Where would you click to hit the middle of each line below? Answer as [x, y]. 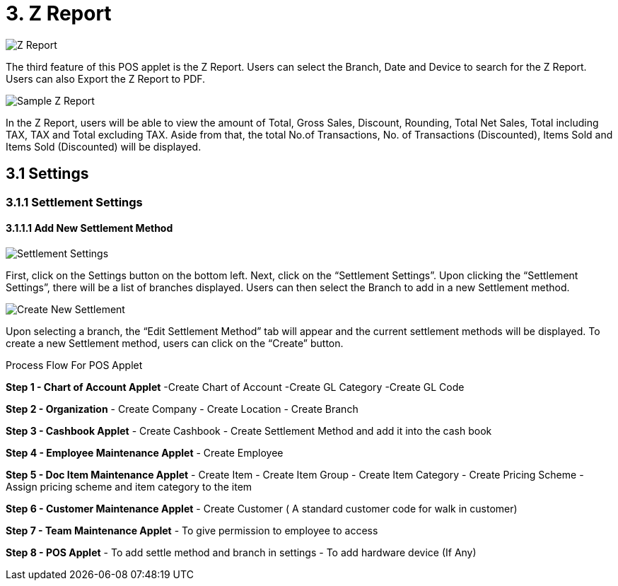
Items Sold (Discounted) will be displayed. [104, 146]
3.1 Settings [47, 174]
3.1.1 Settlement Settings [74, 202]
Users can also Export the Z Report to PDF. [106, 78]
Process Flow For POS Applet [74, 365]
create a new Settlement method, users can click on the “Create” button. [175, 343]
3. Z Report [59, 13]
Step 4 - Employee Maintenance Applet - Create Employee [145, 452]
